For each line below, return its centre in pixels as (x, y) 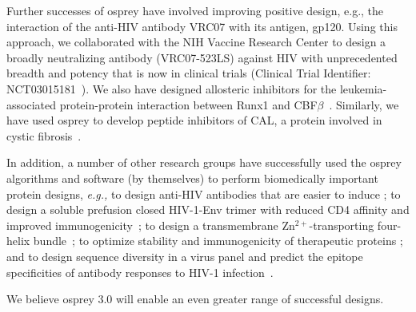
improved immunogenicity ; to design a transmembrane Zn (151, 225)
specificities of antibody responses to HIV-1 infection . (140, 272)
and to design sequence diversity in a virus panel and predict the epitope (185, 256)
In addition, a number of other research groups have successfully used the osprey (204, 162)
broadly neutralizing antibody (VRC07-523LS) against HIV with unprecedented (202, 57)
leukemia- (363, 88)
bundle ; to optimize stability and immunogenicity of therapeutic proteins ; (218, 241)
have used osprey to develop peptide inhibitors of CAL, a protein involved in (194, 120)
